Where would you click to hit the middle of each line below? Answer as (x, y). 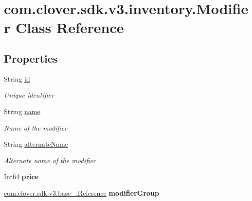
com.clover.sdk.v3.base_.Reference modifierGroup (81, 193)
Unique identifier (29, 95)
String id (17, 78)
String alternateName (36, 144)
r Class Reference (64, 27)
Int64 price (21, 176)
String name (22, 111)
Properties (31, 58)
